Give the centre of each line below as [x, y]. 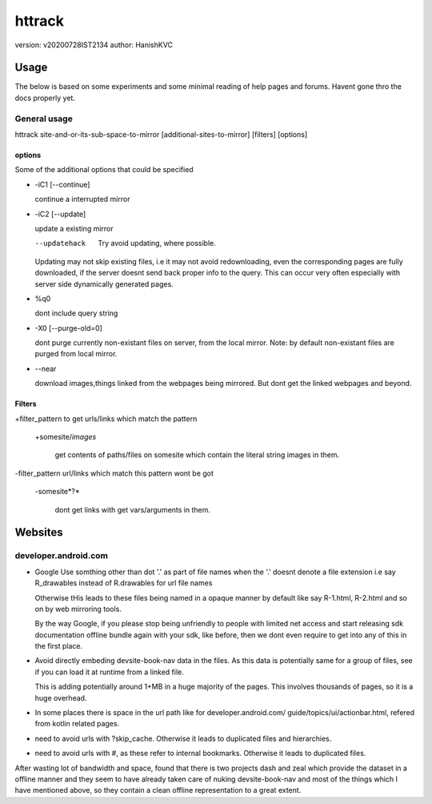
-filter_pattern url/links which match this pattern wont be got [114, 473]
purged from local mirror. [76, 354]
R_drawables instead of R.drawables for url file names [124, 583]
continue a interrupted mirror [82, 199]
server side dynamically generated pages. [104, 283]
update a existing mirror [74, 228]
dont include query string [76, 313]
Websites [39, 533]
